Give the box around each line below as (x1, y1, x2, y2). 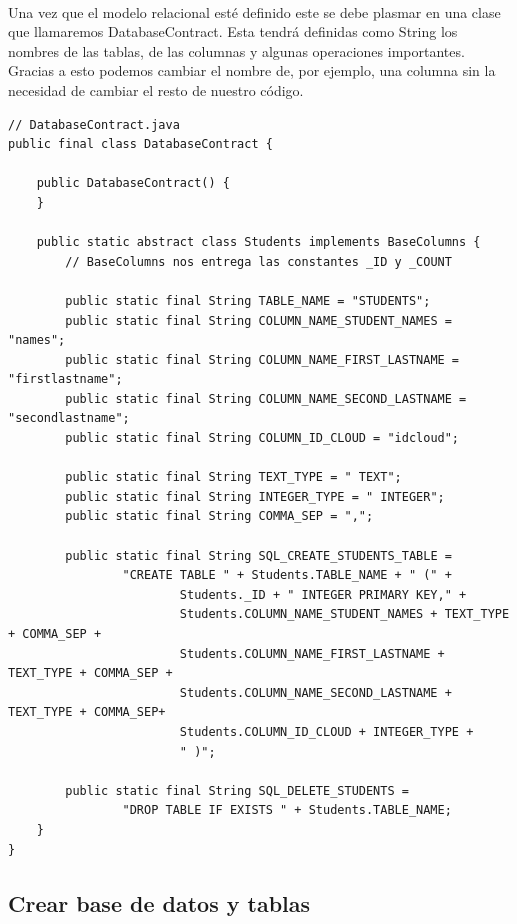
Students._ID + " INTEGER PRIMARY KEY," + (179, 587, 467, 602)
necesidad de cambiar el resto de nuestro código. (8, 79, 304, 100)
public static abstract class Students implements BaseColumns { (36, 235, 481, 250)
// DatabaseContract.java (8, 117, 180, 132)
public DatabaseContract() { (36, 176, 230, 191)
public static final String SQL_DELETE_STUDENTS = (65, 783, 409, 798)
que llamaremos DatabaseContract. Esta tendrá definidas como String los (8, 21, 458, 42)
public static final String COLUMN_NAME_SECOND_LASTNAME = (65, 391, 467, 406)
